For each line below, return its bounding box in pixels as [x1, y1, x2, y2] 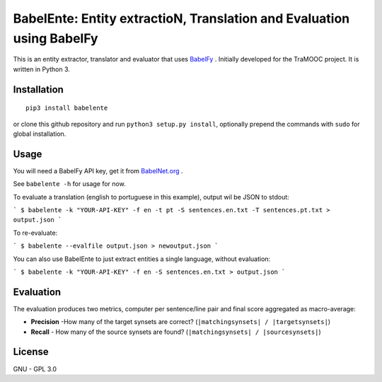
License [13, 346, 49, 358]
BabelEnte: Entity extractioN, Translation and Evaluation [13, 11, 350, 26]
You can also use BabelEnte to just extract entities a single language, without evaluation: [13, 255, 271, 263]
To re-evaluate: [13, 228, 58, 237]
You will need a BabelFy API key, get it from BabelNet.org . [13, 166, 183, 175]
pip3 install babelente [25, 104, 108, 112]
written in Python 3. [13, 64, 71, 74]
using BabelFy [13, 30, 98, 46]
